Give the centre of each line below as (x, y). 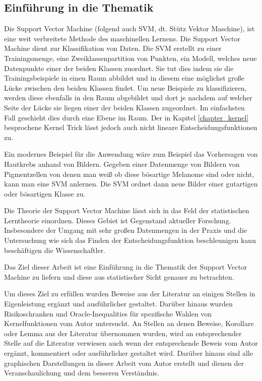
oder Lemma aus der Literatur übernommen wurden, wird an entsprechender (123, 333)
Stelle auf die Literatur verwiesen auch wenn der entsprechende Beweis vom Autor (131, 343)
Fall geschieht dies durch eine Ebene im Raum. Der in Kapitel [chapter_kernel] (126, 117)
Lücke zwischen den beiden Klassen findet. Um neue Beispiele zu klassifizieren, (125, 87)
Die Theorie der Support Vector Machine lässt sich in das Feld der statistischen (127, 210)
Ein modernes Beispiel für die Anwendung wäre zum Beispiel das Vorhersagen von (131, 154)
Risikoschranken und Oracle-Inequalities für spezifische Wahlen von (108, 313)
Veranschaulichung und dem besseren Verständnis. (82, 373)
